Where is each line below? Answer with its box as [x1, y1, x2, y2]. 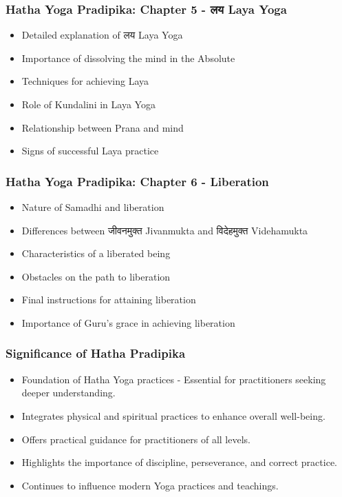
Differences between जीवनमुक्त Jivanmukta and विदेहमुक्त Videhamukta [21, 223, 308, 237]
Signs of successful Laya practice [21, 143, 159, 158]
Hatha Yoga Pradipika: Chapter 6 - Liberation [6, 172, 269, 190]
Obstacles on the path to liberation [21, 269, 171, 283]
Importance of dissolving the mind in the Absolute [21, 50, 235, 65]
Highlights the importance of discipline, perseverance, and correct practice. [21, 455, 337, 469]
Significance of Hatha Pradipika [6, 345, 186, 362]
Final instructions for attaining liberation [21, 292, 196, 307]
